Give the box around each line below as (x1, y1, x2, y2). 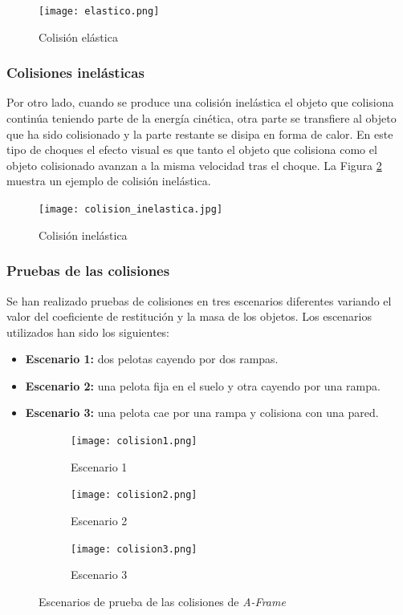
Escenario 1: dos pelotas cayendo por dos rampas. (25, 350, 279, 367)
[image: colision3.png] (71, 543, 197, 555)
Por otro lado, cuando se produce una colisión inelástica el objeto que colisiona (6, 94, 394, 111)
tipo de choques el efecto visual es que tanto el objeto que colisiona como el (6, 141, 377, 158)
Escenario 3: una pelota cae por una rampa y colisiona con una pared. (25, 404, 379, 421)
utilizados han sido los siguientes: (6, 323, 169, 340)
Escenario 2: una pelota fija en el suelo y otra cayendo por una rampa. (25, 377, 381, 394)
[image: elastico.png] (39, 6, 160, 17)
